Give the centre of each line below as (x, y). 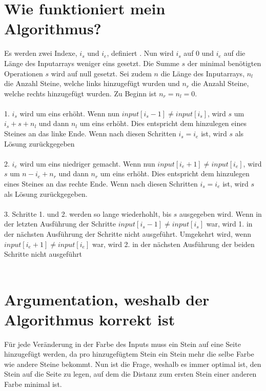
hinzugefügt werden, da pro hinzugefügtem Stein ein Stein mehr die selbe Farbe (129, 354)
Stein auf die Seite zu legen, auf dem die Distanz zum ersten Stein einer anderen (130, 374)
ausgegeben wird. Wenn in (221, 213)
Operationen (24, 73)
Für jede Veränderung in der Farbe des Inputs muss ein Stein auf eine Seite (122, 344)
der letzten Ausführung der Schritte (60, 224)
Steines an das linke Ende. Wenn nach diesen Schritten (90, 133)
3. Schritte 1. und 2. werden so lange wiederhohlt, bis (88, 213)
